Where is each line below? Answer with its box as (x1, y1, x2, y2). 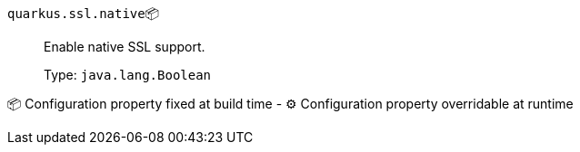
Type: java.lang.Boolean (44, 67, 212, 82)
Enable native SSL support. (44, 39, 205, 54)
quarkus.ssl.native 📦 (7, 5, 160, 21)
